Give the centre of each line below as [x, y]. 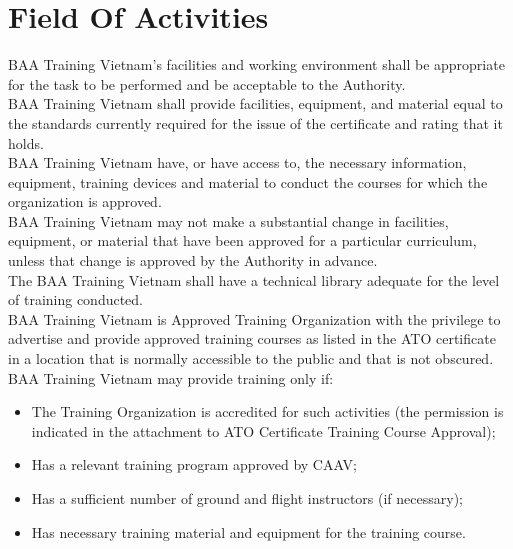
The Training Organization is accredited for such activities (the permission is [267, 411]
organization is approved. [85, 201]
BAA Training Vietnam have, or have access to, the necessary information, [237, 162]
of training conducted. [76, 299]
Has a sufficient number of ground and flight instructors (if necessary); [247, 498]
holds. [26, 142]
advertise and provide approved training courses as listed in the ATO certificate [252, 338]
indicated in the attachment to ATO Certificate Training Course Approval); [263, 430]
